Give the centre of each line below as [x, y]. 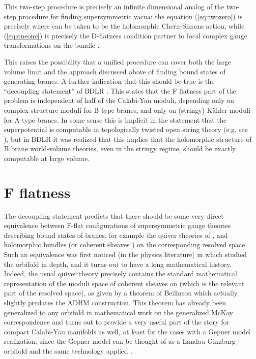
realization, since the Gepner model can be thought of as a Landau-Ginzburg [120, 341]
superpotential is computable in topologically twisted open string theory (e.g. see [126, 129]
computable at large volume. [47, 158]
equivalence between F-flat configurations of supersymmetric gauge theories [117, 225]
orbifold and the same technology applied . [68, 350]
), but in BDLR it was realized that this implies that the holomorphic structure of [128, 139]
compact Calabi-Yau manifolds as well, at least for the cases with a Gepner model [128, 331]
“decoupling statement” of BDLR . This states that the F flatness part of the [120, 90]
